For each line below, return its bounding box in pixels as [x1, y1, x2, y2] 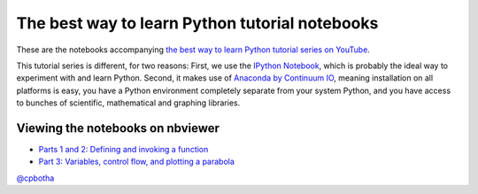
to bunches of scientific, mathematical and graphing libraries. [16, 97, 241, 108]
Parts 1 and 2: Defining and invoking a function [38, 144, 209, 155]
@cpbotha [16, 173, 55, 183]
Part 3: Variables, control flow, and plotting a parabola [38, 156, 235, 167]
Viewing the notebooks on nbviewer [16, 120, 220, 136]
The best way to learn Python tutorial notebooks [16, 13, 379, 33]
